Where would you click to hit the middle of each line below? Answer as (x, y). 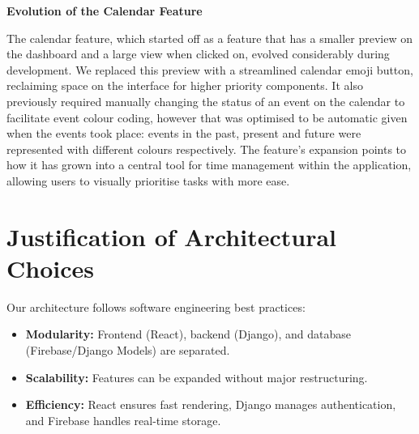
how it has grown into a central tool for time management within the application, (209, 165)
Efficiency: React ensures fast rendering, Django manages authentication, (211, 404)
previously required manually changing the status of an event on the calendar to (206, 101)
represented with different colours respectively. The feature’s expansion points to (207, 149)
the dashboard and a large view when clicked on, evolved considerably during (198, 54)
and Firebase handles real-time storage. (123, 420)
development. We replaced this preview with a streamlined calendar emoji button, (210, 69)
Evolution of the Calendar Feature (105, 11)
